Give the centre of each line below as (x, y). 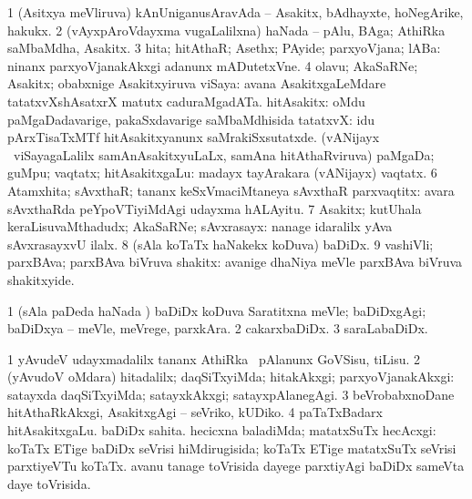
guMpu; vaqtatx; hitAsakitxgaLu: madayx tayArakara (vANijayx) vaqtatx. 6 (222, 173)
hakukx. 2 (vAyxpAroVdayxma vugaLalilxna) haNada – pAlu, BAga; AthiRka (226, 30)
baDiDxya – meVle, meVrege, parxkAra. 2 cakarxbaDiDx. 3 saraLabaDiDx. (218, 328)
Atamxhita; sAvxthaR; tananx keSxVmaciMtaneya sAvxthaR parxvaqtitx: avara (231, 190)
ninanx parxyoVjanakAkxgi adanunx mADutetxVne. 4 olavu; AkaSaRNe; (213, 65)
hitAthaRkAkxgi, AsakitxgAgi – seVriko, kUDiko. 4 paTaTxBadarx (195, 412)
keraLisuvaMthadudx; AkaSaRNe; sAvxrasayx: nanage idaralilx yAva (200, 226)
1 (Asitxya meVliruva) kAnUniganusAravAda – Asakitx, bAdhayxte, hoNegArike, (236, 12)
